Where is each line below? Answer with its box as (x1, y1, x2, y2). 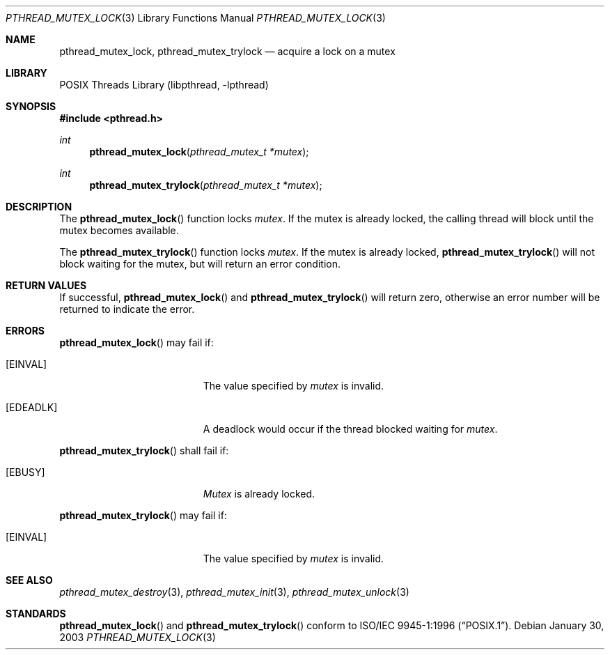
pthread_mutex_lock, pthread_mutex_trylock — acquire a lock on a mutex (59, 45, 396, 57)
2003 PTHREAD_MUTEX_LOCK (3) (59, 631, 216, 643)
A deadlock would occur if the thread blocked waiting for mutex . (203, 423, 498, 435)
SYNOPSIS (6, 100, 56, 112)
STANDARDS (6, 608, 66, 619)
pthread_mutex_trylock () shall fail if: (59, 445, 229, 456)
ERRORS (6, 325, 45, 337)
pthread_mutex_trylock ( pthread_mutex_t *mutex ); (89, 179, 322, 191)
